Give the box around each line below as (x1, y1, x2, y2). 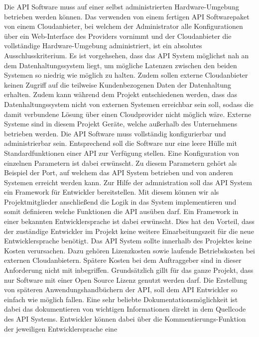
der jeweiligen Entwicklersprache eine (4, 323, 118, 334)
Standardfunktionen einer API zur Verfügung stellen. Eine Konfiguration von (4, 147, 240, 158)
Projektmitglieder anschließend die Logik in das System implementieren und (4, 196, 237, 207)
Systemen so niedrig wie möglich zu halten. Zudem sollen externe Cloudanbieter (4, 70, 248, 80)
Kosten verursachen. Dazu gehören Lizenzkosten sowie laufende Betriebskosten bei (4, 245, 255, 255)
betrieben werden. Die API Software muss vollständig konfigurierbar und (4, 128, 226, 138)
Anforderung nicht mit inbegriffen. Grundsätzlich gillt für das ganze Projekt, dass (4, 265, 254, 275)
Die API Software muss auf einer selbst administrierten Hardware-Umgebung (4, 1, 239, 11)
